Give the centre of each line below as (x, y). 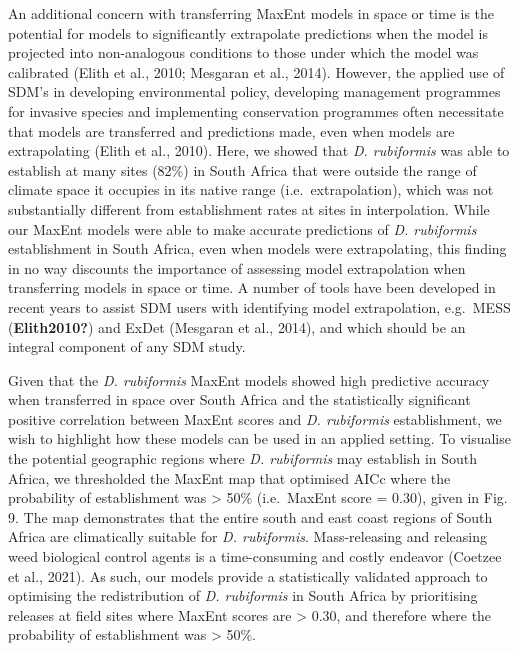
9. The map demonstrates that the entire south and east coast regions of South (250, 516)
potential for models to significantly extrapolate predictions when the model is (248, 32)
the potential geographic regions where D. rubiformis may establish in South (243, 458)
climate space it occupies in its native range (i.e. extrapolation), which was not (251, 189)
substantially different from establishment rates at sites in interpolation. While (249, 208)
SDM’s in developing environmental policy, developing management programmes (254, 91)
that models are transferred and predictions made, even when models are (231, 130)
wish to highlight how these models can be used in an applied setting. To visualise (259, 438)
